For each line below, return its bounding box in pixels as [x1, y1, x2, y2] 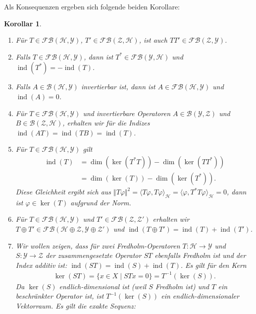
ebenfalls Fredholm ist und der [154, 250, 246, 260]
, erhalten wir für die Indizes [62, 118, 150, 128]
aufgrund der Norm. [70, 197, 131, 207]
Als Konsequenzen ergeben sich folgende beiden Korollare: [4, 1, 180, 11]
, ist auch [139, 35, 167, 45]
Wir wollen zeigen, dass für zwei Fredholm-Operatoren [15, 240, 180, 251]
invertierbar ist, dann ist [81, 81, 155, 92]
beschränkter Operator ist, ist [15, 291, 104, 301]
